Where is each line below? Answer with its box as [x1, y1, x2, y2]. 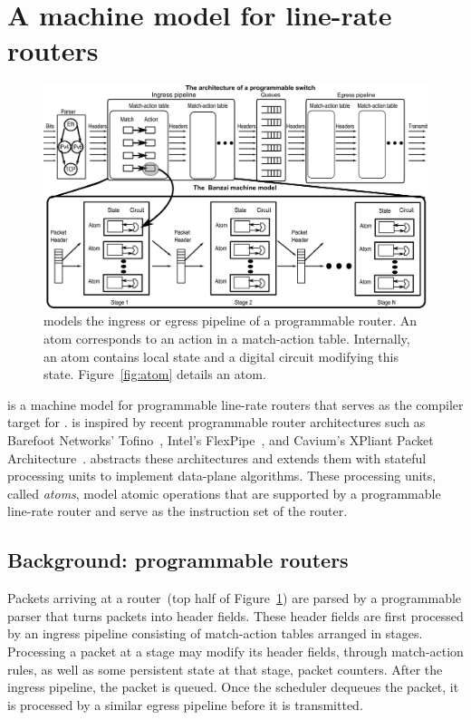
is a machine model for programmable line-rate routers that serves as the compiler [7, 394, 464, 414]
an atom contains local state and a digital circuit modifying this [43, 346, 399, 365]
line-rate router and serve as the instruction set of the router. [7, 501, 348, 521]
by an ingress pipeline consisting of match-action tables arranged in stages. [7, 624, 423, 643]
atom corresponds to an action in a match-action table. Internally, [43, 329, 410, 348]
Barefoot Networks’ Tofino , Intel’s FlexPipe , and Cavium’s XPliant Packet [7, 431, 434, 449]
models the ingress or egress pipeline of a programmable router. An [43, 311, 418, 330]
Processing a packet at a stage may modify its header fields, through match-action [7, 641, 464, 660]
